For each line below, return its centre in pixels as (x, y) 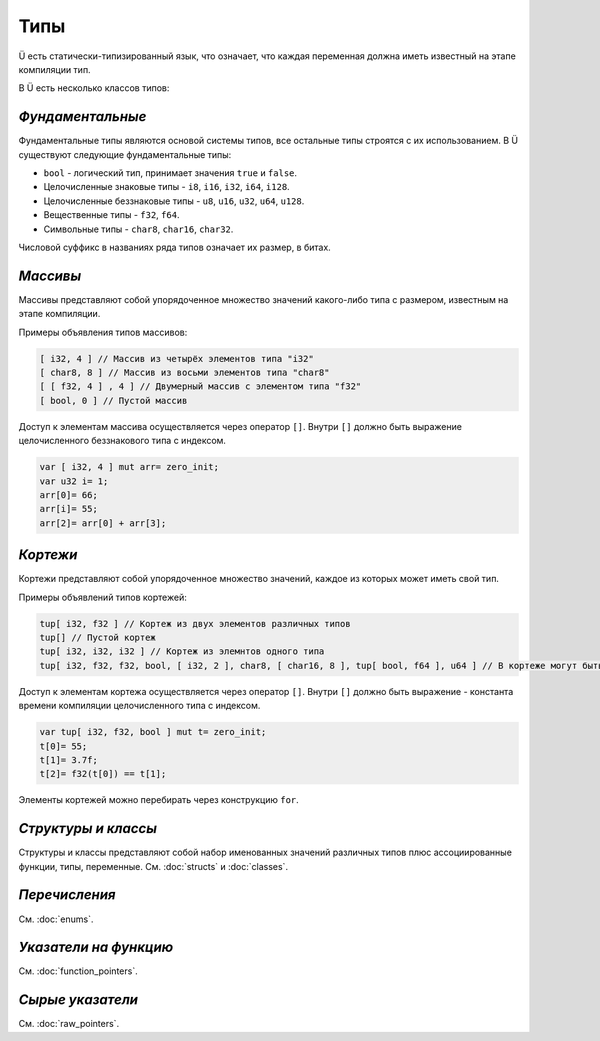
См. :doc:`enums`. (56, 919)
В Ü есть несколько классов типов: (94, 88)
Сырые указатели (78, 1000)
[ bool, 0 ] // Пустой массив (113, 400)
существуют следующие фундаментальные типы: (125, 154)
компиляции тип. (54, 69)
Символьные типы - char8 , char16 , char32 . (138, 229)
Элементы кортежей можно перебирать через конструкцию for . (158, 800)
